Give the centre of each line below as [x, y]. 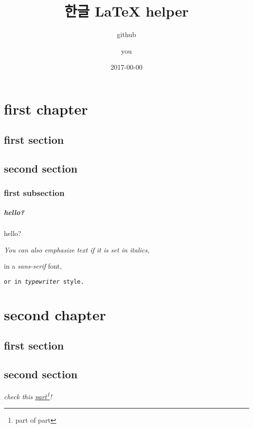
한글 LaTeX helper [126, 11]
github [126, 34]
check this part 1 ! [28, 395]
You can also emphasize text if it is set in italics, [77, 249]
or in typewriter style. [44, 282]
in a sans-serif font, [33, 266]
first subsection [34, 192]
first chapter [46, 108]
